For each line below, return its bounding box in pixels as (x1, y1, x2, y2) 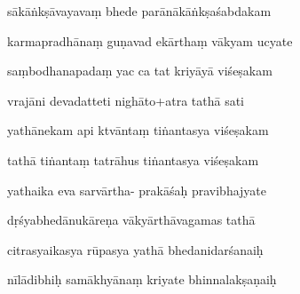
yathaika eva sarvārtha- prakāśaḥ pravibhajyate (7, 180, 267, 199)
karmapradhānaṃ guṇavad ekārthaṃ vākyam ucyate (7, 31, 293, 50)
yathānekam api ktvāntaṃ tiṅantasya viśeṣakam (7, 121, 269, 139)
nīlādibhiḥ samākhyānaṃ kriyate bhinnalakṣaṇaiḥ (7, 270, 277, 289)
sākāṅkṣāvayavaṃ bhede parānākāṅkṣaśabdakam (7, 2, 272, 20)
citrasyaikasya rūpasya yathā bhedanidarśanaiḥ (7, 240, 264, 258)
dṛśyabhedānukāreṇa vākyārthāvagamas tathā (7, 211, 256, 229)
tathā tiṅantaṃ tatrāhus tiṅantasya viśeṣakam (7, 150, 259, 169)
